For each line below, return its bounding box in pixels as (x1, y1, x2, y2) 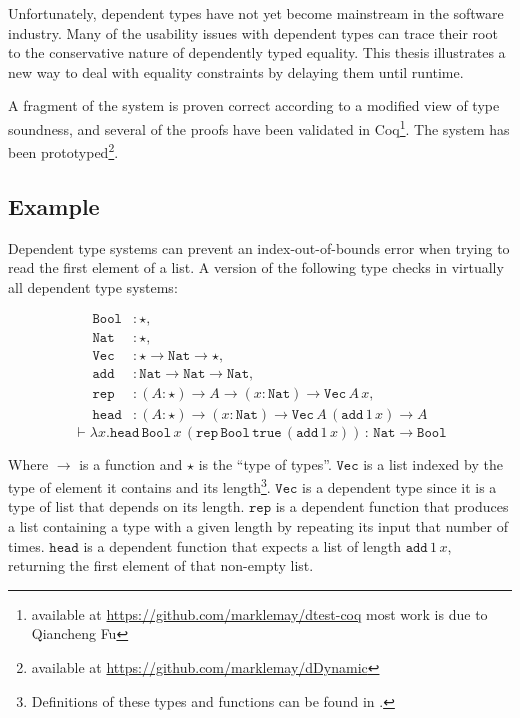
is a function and (79, 453, 183, 474)
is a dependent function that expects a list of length (83, 535, 401, 556)
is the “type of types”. (198, 453, 332, 474)
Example (8, 190, 100, 221)
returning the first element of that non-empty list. (8, 555, 314, 576)
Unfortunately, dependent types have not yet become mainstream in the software (8, 3, 504, 23)
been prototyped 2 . (8, 139, 119, 162)
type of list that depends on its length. (8, 496, 245, 517)
